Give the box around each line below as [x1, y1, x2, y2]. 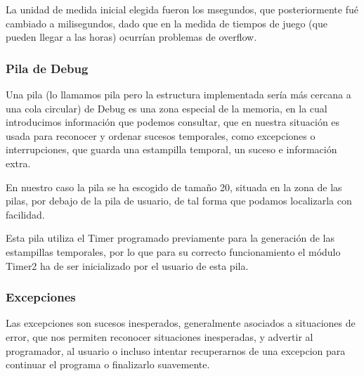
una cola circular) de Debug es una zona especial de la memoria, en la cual [6, 101, 327, 115]
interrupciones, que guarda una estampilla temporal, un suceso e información [6, 142, 337, 157]
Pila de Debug [6, 59, 89, 77]
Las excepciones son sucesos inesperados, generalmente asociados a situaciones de [6, 316, 356, 330]
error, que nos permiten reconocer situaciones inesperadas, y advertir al [6, 329, 313, 344]
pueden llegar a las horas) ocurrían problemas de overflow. [6, 30, 257, 44]
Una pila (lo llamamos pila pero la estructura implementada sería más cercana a [6, 87, 351, 101]
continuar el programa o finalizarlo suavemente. [6, 357, 210, 372]
